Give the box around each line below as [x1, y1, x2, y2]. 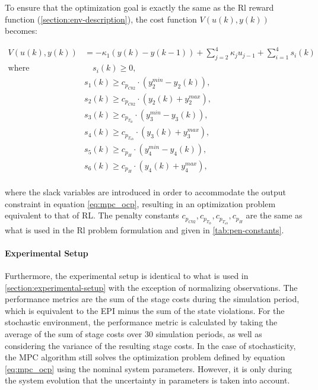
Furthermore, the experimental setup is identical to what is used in [5, 269, 249, 281]
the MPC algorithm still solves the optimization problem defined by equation [5, 351, 285, 363]
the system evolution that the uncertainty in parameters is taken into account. [5, 374, 290, 386]
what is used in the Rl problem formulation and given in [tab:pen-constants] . [5, 223, 284, 236]
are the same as [246, 209, 303, 221]
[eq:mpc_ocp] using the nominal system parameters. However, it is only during [5, 362, 292, 375]
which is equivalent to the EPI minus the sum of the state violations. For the [5, 304, 285, 316]
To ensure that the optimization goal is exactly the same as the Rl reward [5, 1, 274, 13]
